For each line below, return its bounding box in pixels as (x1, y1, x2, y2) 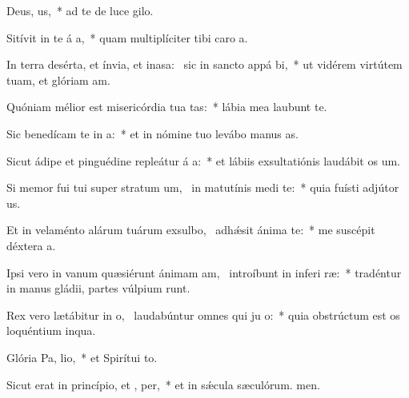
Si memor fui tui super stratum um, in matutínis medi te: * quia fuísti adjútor (6, 179, 399, 196)
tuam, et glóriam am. (6, 71, 110, 88)
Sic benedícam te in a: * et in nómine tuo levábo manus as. (6, 125, 299, 141)
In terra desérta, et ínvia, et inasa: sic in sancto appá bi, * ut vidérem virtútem (6, 56, 403, 73)
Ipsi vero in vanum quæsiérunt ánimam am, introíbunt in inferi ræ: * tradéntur (6, 264, 402, 281)
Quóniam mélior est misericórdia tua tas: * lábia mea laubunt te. (6, 98, 327, 115)
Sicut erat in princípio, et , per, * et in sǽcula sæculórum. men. (6, 376, 320, 392)
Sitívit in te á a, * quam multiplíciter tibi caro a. (6, 29, 248, 46)
